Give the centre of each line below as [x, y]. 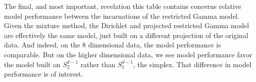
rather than [98, 64]
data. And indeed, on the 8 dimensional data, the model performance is [113, 45]
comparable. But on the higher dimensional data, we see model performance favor [128, 54]
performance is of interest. [44, 74]
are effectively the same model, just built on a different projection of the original [126, 35]
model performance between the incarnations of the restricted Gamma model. [122, 16]
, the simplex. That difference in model [192, 64]
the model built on [32, 64]
